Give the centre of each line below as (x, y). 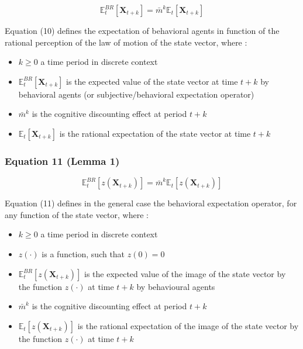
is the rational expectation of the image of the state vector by (188, 325)
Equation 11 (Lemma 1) (62, 160)
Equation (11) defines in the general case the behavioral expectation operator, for (151, 203)
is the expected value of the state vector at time (152, 81)
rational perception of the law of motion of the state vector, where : (126, 42)
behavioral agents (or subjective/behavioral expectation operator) (136, 94)
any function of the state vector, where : (77, 214)
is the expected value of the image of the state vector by (185, 273)
